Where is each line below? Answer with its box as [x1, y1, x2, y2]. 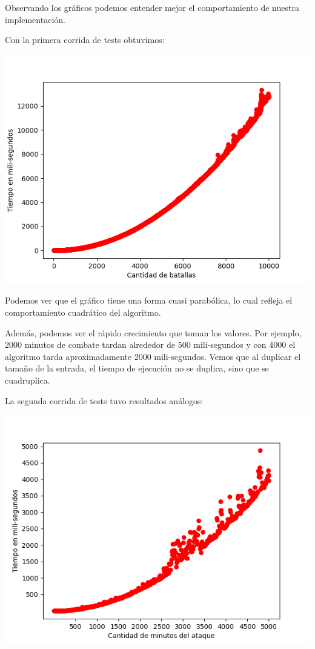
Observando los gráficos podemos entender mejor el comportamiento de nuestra [5, 1, 299, 13]
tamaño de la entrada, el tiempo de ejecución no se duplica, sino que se [5, 362, 269, 374]
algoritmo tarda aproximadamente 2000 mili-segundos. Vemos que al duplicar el [5, 350, 301, 362]
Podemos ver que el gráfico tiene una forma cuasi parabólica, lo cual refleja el [5, 294, 293, 307]
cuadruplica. [5, 373, 50, 386]
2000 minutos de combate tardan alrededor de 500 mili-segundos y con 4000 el [5, 338, 296, 351]
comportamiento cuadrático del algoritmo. [5, 305, 161, 318]
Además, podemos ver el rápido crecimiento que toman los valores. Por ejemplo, [5, 326, 302, 339]
